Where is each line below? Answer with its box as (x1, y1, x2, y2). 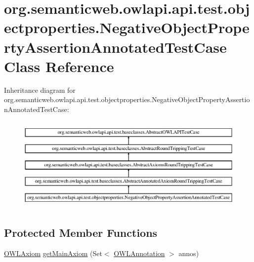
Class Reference (4, 56, 114, 76)
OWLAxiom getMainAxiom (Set (4, 248, 102, 258)
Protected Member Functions (4, 225, 158, 240)
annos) (178, 248, 199, 258)
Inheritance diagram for (4, 84, 76, 95)
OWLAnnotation (114, 248, 165, 258)
